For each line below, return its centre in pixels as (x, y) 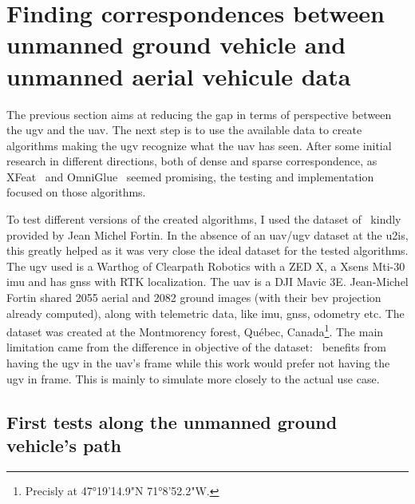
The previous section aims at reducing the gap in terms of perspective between (199, 114)
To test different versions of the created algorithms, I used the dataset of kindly (204, 219)
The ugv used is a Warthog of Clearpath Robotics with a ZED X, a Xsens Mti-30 (206, 266)
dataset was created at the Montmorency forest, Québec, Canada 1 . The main (195, 330)
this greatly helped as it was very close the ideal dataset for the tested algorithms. (207, 250)
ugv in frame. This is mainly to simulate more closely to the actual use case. (193, 378)
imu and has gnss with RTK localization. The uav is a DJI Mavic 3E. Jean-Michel (207, 282)
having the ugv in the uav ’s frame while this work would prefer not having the (198, 363)
